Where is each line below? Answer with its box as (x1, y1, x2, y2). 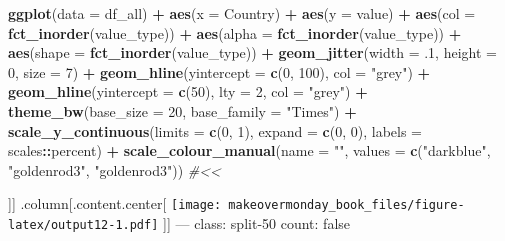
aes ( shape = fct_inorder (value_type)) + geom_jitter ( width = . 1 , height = (8, 42, 497, 63)
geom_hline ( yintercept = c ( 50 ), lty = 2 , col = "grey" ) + (8, 81, 368, 102)
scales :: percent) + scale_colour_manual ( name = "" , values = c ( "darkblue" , (8, 140, 491, 161)
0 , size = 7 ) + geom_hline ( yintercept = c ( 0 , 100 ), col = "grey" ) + (8, 61, 431, 82)
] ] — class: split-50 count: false (163, 213, 350, 233)
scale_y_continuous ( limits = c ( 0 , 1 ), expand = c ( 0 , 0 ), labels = (8, 120, 422, 141)
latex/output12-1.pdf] (8, 218, 159, 232)
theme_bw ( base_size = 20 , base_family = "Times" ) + (8, 100, 357, 121)
